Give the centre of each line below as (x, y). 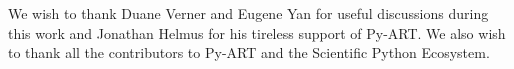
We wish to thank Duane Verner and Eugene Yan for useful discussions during (248, 13)
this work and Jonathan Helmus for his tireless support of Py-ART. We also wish (257, 32)
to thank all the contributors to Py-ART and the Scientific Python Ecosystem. (249, 52)
